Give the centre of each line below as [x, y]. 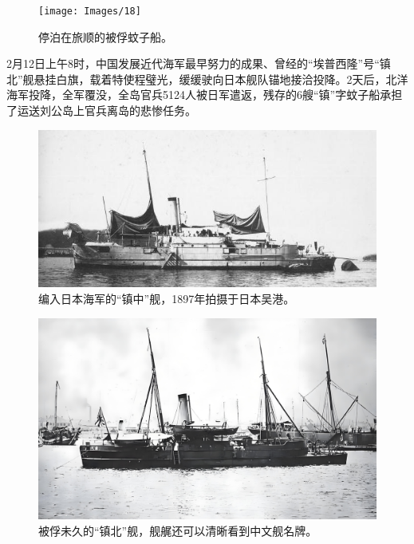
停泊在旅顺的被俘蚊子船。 [105, 36]
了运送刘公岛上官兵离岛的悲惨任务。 [101, 110]
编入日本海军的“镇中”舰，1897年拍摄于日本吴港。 [167, 299]
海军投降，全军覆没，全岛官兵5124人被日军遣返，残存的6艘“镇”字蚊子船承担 [205, 95]
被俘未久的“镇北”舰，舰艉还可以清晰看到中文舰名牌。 [178, 530]
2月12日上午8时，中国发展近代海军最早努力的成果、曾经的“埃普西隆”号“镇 [199, 63]
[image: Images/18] [90, 11]
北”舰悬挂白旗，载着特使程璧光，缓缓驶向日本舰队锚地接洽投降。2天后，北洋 [207, 79]
